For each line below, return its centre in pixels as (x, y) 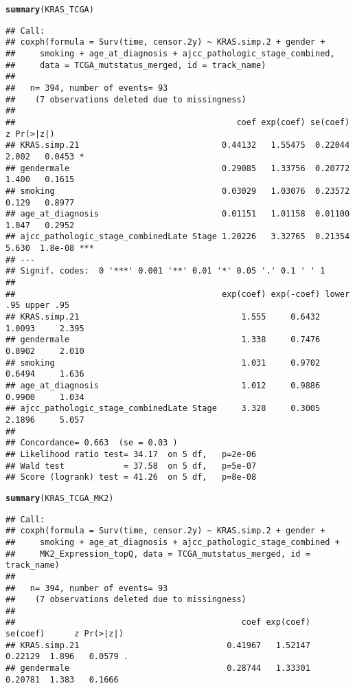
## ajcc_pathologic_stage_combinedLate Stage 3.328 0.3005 (163, 409)
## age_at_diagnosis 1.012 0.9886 (163, 386)
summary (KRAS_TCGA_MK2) (60, 498)
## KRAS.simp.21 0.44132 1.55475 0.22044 (178, 145)
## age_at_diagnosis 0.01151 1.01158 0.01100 (178, 214)
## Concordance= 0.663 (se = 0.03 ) (92, 443)
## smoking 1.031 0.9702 (163, 363)
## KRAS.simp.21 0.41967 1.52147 (158, 645)
